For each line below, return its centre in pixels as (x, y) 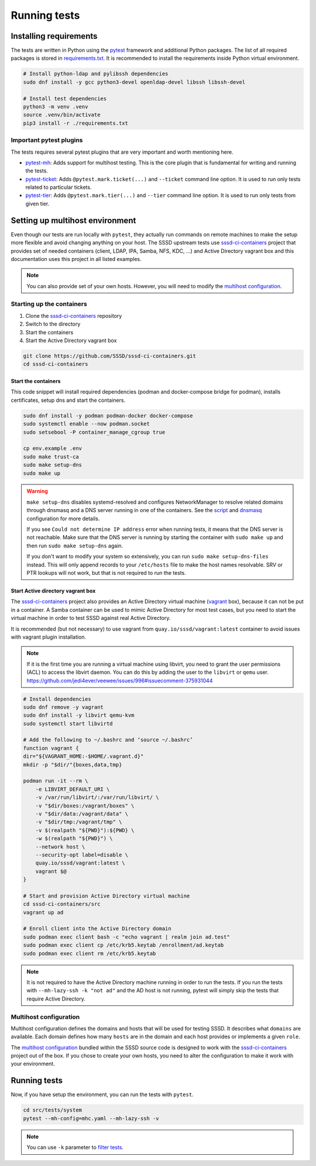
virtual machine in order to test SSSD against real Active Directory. (91, 618)
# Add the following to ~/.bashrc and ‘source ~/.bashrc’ (108, 740)
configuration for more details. (63, 518)
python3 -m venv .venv (56, 106)
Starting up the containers (49, 304)
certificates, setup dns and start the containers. (68, 400)
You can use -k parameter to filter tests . (75, 1147)
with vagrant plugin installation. (49, 637)
